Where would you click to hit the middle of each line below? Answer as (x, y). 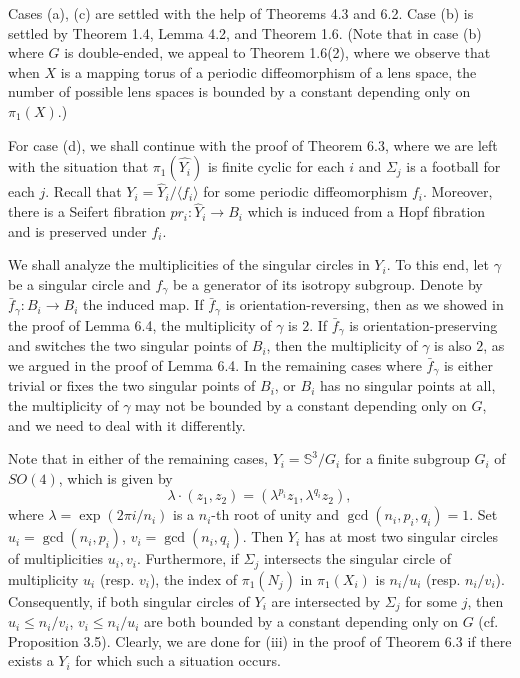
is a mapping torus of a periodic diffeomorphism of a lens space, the (268, 71)
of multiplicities (55, 558)
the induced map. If (143, 304)
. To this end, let (437, 264)
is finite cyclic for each (276, 166)
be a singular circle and (79, 283)
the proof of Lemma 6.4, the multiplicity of (140, 324)
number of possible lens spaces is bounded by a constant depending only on (239, 91)
